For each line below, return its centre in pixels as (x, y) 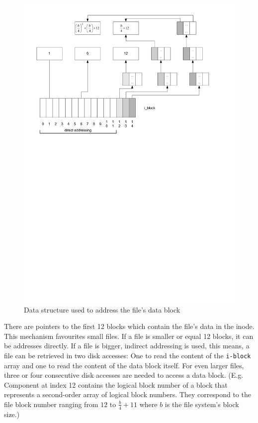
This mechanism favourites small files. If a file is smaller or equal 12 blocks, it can (129, 336)
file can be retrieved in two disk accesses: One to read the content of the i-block (128, 355)
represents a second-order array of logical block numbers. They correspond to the (128, 394)
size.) (12, 414)
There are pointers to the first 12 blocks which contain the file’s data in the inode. (129, 326)
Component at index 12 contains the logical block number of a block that (116, 384)
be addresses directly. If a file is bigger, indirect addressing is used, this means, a (127, 346)
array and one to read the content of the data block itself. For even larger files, (124, 365)
